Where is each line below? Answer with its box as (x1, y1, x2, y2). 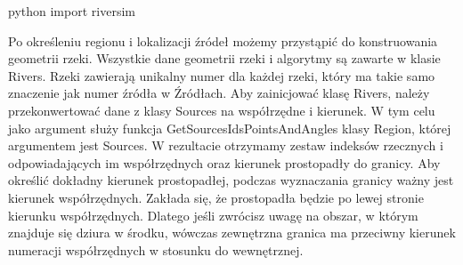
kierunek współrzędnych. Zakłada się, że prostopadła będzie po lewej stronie (8, 188, 424, 206)
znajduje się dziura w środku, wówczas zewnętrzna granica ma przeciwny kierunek (8, 223, 456, 242)
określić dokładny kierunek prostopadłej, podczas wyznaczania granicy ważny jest (8, 171, 454, 189)
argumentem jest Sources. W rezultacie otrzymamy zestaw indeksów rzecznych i (8, 136, 443, 155)
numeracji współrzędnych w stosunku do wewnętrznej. (8, 240, 304, 259)
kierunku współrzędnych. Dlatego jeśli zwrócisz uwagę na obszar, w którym (8, 205, 418, 224)
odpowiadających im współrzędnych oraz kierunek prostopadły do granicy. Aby (8, 153, 441, 172)
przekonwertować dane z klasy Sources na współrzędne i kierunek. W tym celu (8, 100, 435, 119)
